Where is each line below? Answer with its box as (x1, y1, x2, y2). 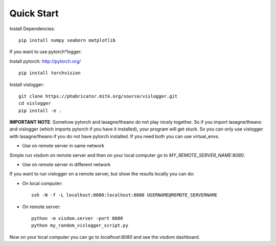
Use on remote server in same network (22, 143, 105, 149)
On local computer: (22, 180, 63, 186)
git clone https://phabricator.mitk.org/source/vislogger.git (18, 93, 178, 99)
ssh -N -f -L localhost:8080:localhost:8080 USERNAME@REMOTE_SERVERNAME (31, 192, 217, 198)
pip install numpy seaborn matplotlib (18, 37, 116, 43)
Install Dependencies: (9, 26, 55, 32)
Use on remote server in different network (22, 162, 111, 168)
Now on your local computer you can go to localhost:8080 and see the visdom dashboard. (9, 234, 200, 240)
